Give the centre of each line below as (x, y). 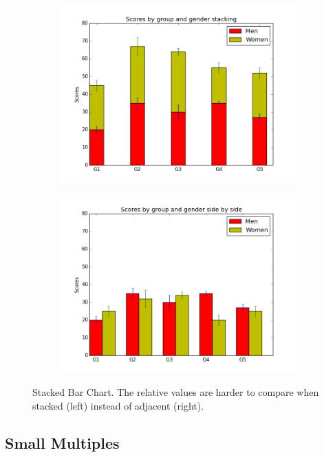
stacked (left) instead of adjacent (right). (118, 405)
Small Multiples (62, 442)
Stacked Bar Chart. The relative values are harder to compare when (176, 392)
